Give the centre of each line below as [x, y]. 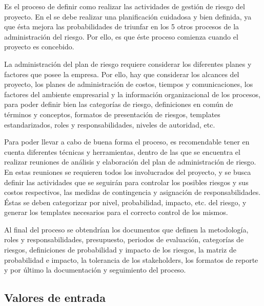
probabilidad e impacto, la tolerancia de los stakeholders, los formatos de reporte [131, 259]
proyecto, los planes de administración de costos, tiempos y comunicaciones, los [129, 84]
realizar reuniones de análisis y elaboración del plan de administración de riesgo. [130, 162]
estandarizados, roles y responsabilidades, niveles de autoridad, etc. [110, 124]
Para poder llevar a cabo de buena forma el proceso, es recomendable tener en [127, 142]
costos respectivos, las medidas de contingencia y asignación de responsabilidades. [133, 192]
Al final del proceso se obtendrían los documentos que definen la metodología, [126, 229]
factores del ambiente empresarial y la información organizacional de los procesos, [132, 94]
